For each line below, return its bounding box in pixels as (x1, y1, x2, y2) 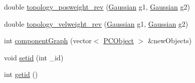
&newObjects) (148, 35, 192, 46)
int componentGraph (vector (4, 35, 92, 46)
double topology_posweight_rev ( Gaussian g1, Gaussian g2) (4, 2, 190, 12)
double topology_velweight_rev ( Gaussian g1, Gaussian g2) (4, 18, 188, 29)
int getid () (4, 69, 38, 79)
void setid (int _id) (4, 52, 64, 62)
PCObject (103, 35, 134, 46)
